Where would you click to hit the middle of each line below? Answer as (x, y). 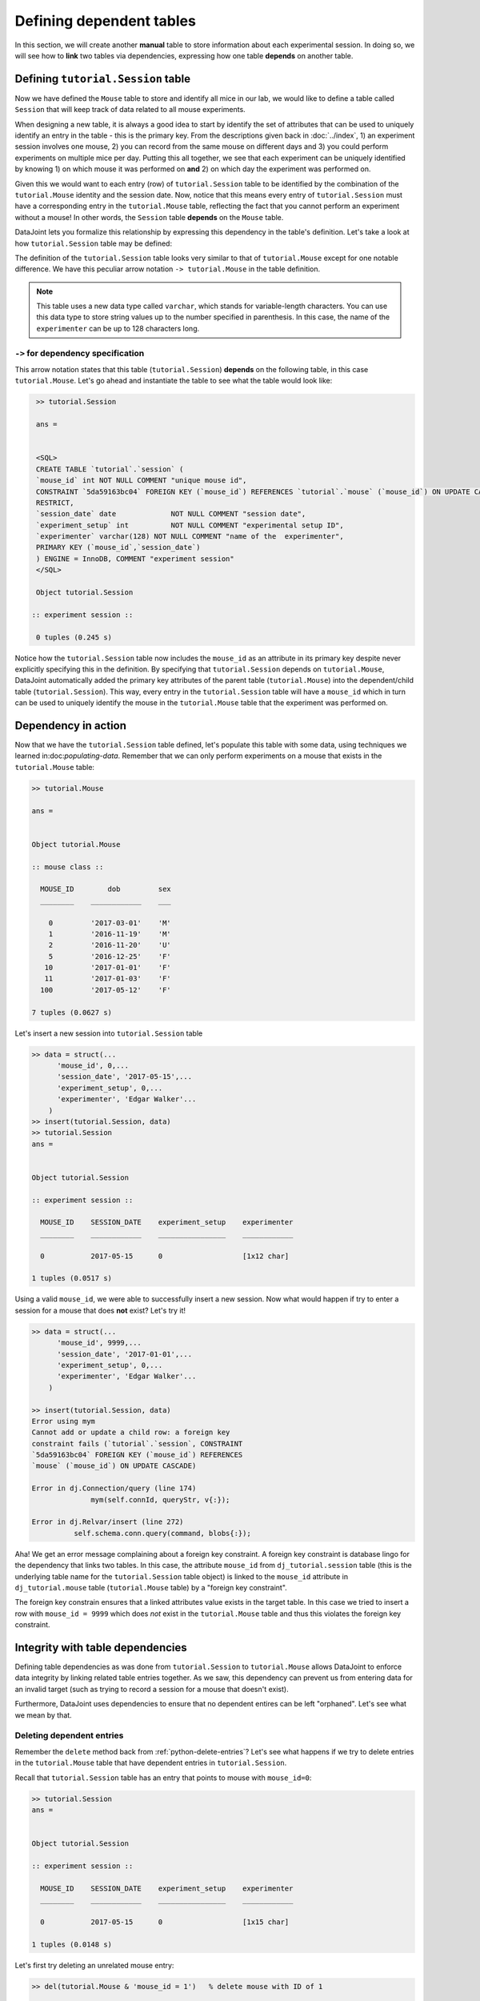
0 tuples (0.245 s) (74, 637)
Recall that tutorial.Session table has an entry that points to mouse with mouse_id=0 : (163, 1778)
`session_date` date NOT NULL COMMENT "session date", (171, 514)
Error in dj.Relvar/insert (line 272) (108, 1522)
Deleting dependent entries (69, 1735)
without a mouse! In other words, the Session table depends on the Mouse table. (149, 217)
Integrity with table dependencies (101, 1648)
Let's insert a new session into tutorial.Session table (109, 1033)
